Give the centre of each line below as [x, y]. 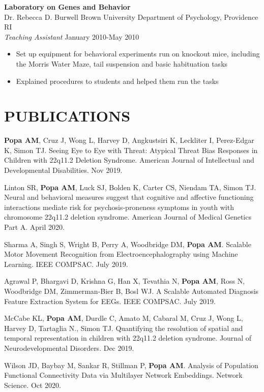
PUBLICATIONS [67, 116]
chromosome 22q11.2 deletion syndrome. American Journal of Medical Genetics [128, 217]
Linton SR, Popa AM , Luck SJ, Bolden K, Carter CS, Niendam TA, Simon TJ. [130, 187]
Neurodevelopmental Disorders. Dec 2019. [69, 348]
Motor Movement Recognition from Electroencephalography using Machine [121, 254]
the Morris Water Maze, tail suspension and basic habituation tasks [122, 63]
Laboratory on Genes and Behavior [67, 7]
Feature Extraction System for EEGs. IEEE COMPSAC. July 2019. [110, 301]
